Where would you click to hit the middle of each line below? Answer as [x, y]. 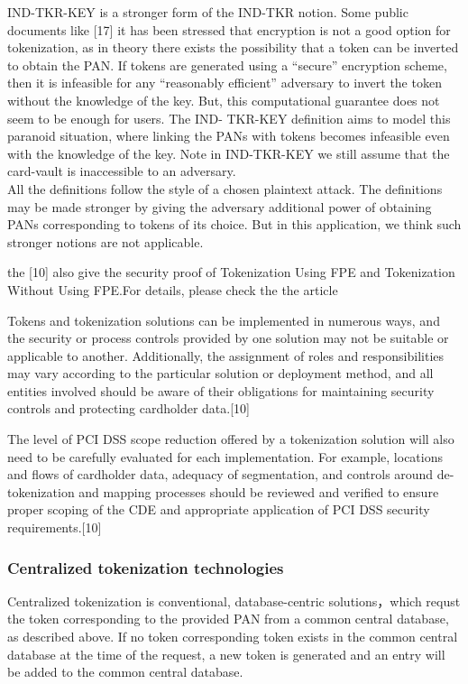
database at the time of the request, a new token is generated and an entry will [226, 654]
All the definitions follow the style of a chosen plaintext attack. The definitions [225, 188]
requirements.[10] [55, 527]
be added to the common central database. [125, 672]
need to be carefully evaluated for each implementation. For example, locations [225, 456]
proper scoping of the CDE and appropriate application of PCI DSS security [219, 509]
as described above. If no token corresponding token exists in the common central [233, 637]
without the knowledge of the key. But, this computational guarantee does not [224, 100]
